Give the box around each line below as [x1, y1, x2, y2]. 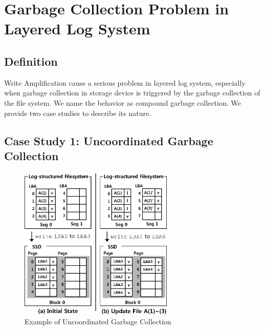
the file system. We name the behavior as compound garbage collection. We [4, 97, 241, 108]
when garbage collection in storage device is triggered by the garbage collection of [4, 87, 260, 98]
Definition [4, 53, 58, 69]
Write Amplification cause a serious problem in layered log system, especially [4, 77, 246, 88]
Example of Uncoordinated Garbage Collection [25, 316, 171, 327]
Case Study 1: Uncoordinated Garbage [4, 132, 213, 148]
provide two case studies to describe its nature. [4, 107, 151, 118]
